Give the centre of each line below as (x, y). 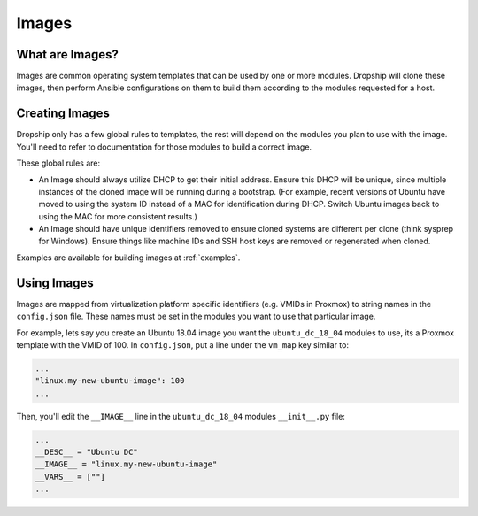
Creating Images (63, 114)
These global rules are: (58, 163)
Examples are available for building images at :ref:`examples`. (128, 258)
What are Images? (67, 54)
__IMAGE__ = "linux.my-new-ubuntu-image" (126, 464)
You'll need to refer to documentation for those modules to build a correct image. (164, 147)
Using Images (55, 283)
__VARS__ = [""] (70, 477)
